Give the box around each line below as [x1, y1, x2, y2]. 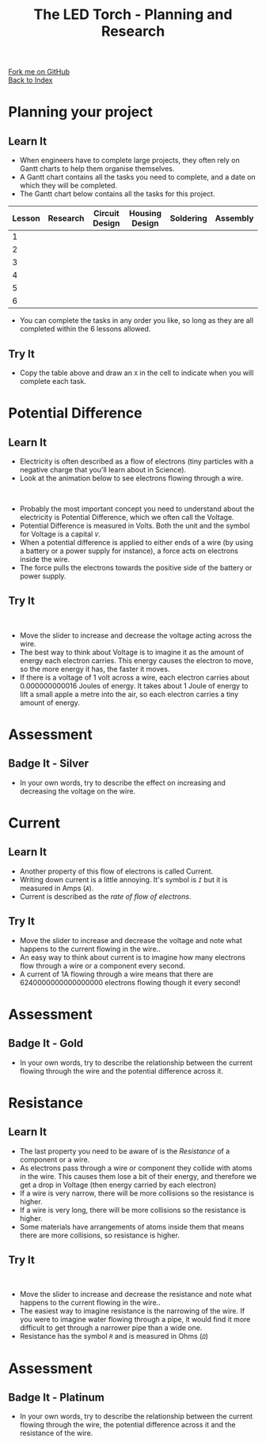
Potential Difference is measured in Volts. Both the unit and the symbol [19, 521, 250, 530]
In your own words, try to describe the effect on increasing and [19, 778, 226, 787]
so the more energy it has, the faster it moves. [19, 664, 170, 673]
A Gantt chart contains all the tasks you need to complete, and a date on [19, 172, 256, 182]
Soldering [169, 213, 207, 224]
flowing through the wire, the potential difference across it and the [19, 1420, 236, 1430]
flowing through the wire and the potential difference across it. [19, 1066, 224, 1075]
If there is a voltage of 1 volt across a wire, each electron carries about [19, 673, 249, 682]
